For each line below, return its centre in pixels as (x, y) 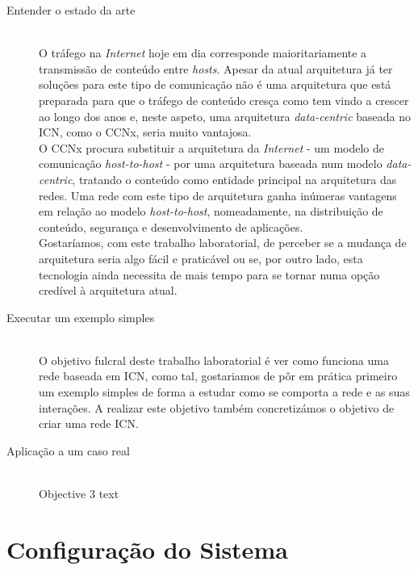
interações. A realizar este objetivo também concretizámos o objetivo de (217, 407)
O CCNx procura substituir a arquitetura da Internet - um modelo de (211, 147)
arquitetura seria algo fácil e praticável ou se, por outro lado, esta (201, 258)
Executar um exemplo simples (81, 317)
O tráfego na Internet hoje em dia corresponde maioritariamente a (203, 53)
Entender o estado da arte (71, 10)
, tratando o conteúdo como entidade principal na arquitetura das (234, 179)
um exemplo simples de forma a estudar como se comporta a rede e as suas (224, 392)
